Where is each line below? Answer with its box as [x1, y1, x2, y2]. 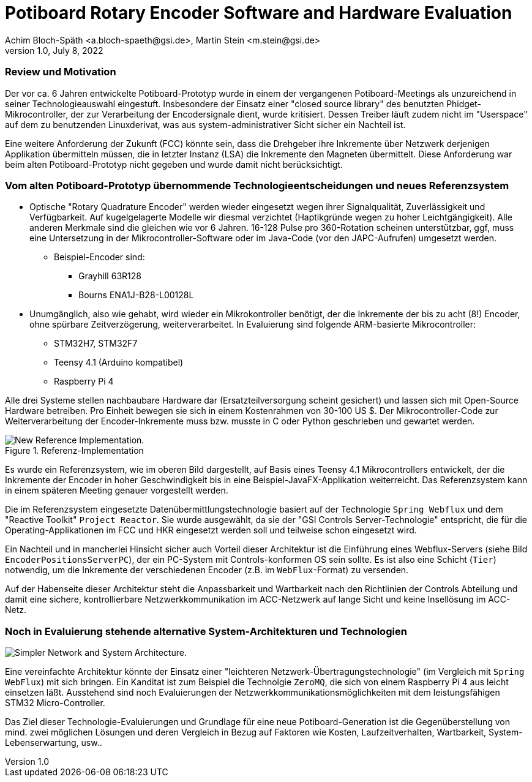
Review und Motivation [5, 66, 116, 78]
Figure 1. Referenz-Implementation [5, 445, 144, 456]
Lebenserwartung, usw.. [5, 737, 102, 748]
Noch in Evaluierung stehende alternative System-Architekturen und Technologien [5, 625, 407, 637]
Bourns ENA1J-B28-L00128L [78, 290, 194, 301]
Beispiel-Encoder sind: [54, 252, 145, 263]
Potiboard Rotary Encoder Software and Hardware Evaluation [5, 2, 512, 23]
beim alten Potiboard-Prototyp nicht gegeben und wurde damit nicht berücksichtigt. [5, 159, 343, 170]
